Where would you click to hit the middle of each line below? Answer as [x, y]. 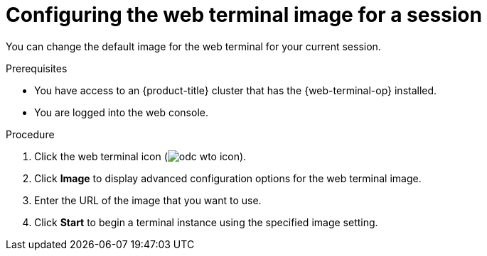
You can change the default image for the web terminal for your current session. [193, 46]
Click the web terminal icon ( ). [140, 156]
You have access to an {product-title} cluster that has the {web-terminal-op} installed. [236, 90]
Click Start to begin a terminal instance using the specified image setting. [206, 222]
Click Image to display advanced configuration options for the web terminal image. [228, 178]
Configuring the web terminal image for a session [244, 15]
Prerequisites [37, 68]
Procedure [30, 134]
